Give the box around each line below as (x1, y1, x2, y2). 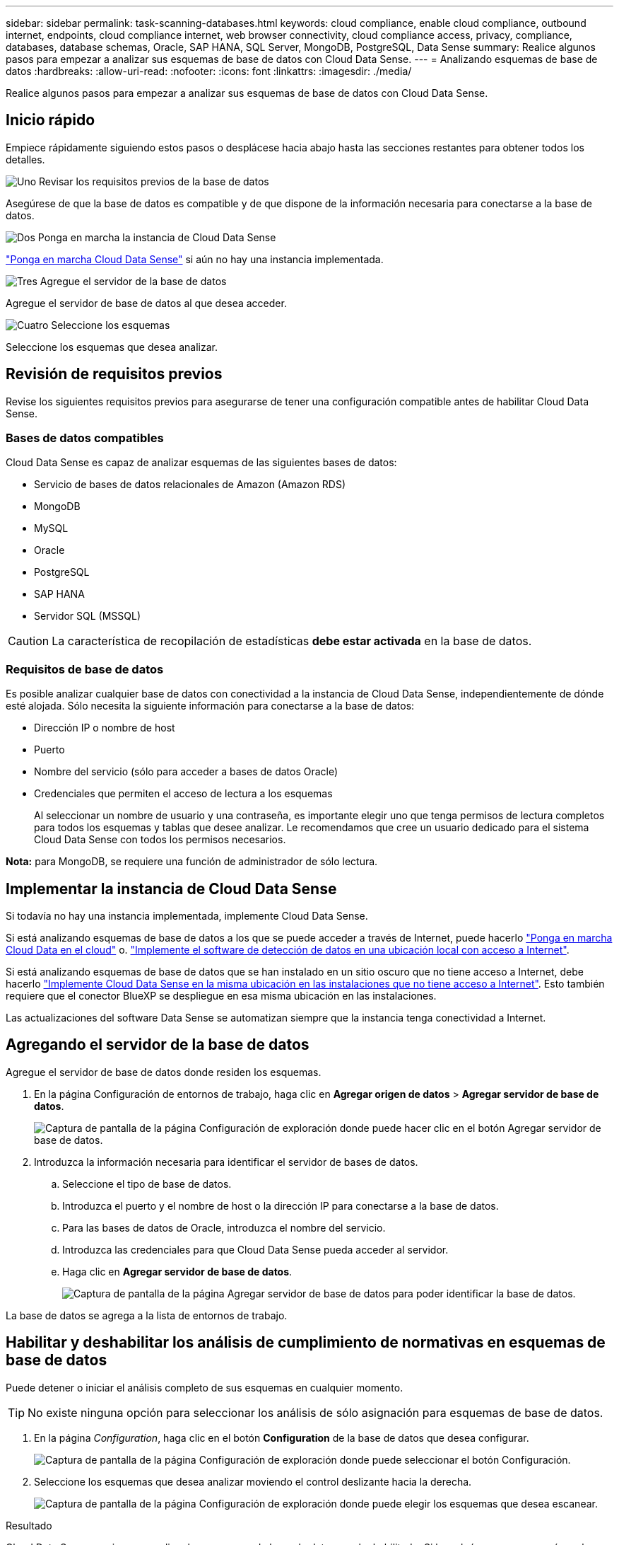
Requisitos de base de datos (6, 661, 164, 676)
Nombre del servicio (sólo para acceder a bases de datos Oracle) (34, 765, 338, 778)
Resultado (6, 1519, 52, 1532)
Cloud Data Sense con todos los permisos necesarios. (34, 833, 286, 846)
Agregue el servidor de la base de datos (40, 274, 227, 287)
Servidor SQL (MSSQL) (34, 610, 141, 623)
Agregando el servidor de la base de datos (6, 1036, 309, 1054)
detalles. (6, 153, 45, 166)
